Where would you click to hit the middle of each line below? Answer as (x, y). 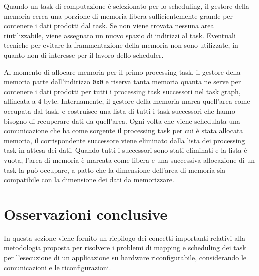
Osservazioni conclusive (86, 214)
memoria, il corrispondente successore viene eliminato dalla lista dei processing (125, 140)
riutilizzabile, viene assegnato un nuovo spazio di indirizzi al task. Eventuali (120, 35)
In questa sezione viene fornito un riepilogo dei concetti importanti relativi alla (125, 238)
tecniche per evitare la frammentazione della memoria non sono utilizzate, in (121, 45)
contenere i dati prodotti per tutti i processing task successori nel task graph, (122, 91)
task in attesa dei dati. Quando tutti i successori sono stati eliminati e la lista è (126, 150)
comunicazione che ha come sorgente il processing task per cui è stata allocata (124, 131)
